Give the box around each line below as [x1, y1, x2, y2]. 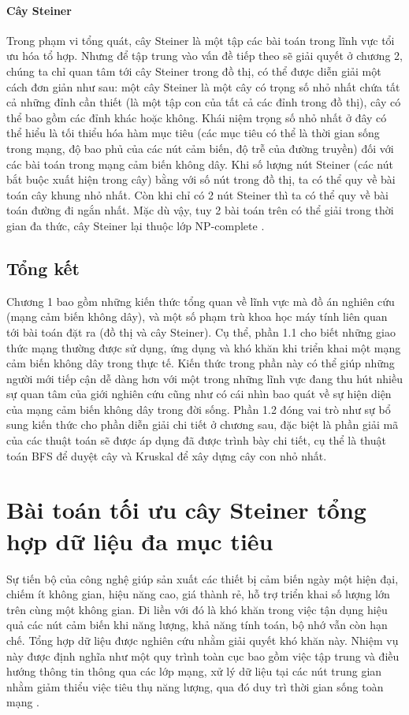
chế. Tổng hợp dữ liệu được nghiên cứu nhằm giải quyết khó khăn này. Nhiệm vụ [6, 631, 399, 648]
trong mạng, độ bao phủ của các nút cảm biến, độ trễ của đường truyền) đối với [6, 140, 394, 156]
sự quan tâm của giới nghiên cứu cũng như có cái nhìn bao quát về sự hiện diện [6, 385, 392, 402]
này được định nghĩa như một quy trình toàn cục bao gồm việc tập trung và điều [6, 647, 400, 664]
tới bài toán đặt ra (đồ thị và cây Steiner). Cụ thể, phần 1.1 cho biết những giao [6, 323, 396, 340]
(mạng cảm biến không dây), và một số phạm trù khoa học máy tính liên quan [6, 308, 388, 325]
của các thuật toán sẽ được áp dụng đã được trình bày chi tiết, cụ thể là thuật [6, 432, 386, 449]
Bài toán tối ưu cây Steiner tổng [6, 493, 366, 526]
